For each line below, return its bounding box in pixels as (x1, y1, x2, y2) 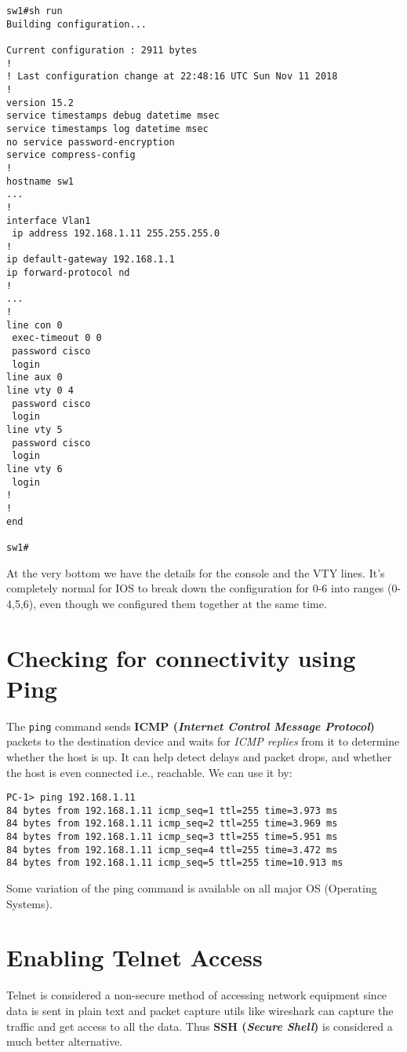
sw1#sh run (6, 5, 63, 16)
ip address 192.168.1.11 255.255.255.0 (12, 228, 220, 240)
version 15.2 (6, 97, 74, 108)
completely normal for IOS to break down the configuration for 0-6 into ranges (6, 580, 384, 596)
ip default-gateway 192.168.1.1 (6, 254, 175, 266)
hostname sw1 (6, 175, 74, 187)
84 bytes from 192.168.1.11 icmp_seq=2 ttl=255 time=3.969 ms (6, 818, 338, 830)
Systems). (6, 895, 53, 911)
